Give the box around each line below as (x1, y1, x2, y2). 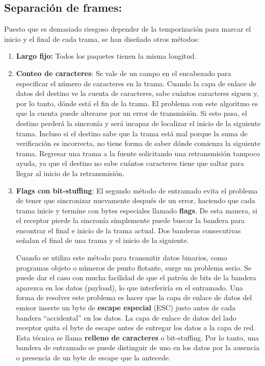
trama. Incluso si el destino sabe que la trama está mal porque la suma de (16, 128, 248, 138)
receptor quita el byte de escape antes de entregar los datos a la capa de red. (16, 322, 256, 333)
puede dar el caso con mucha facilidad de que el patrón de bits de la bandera (16, 272, 256, 283)
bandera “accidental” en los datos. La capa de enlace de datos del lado (16, 312, 236, 323)
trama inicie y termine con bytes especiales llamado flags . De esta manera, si (16, 205, 258, 215)
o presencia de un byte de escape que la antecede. (16, 352, 171, 363)
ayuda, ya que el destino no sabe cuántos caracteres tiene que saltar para (16, 158, 244, 168)
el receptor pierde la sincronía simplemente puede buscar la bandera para (16, 215, 245, 226)
